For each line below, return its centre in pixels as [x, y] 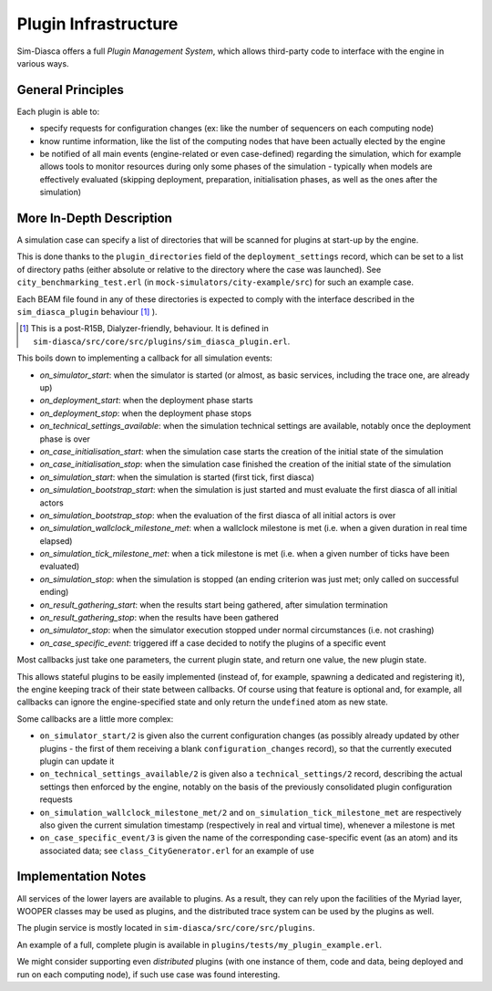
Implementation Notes [82, 876]
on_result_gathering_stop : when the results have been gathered [159, 618]
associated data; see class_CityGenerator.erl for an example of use [177, 850]
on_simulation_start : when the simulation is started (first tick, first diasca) [177, 477]
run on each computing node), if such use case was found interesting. [149, 974]
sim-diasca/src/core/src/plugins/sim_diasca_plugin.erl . [162, 341]
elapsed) [56, 541]
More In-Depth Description [95, 218]
